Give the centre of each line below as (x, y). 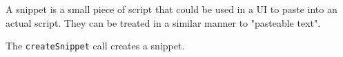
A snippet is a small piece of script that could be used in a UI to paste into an (171, 9)
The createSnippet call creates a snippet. (95, 46)
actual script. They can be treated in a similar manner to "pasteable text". (163, 22)
